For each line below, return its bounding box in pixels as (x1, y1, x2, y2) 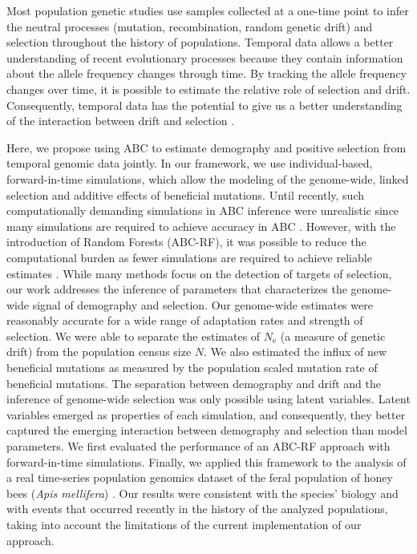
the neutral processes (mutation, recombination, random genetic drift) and (6, 18, 373, 34)
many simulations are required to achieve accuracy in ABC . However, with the (6, 217, 396, 234)
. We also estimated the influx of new (204, 343, 387, 360)
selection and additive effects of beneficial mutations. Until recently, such (6, 186, 364, 203)
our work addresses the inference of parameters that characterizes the (6, 281, 347, 297)
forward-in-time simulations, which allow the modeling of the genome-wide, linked (6, 170, 409, 187)
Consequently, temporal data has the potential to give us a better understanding (6, 96, 403, 113)
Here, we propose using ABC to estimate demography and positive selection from (6, 139, 407, 156)
